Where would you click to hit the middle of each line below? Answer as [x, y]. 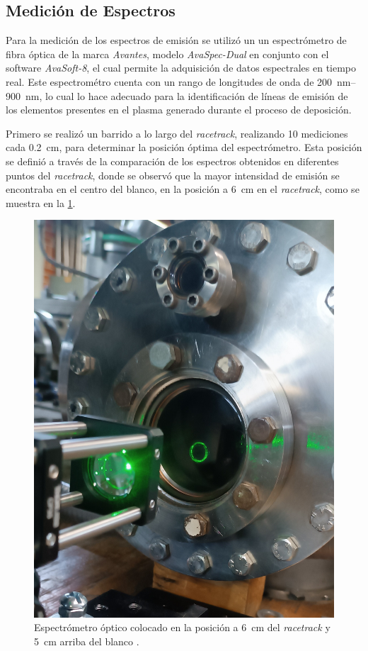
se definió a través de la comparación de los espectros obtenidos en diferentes [172, 161]
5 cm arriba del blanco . [87, 641]
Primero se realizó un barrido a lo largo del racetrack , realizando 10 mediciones [177, 133]
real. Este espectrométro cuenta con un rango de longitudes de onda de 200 [169, 81]
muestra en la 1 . [41, 202]
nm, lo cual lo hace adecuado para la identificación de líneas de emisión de [186, 95]
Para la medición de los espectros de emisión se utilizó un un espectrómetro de [176, 40]
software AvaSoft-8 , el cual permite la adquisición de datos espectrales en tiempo [181, 68]
